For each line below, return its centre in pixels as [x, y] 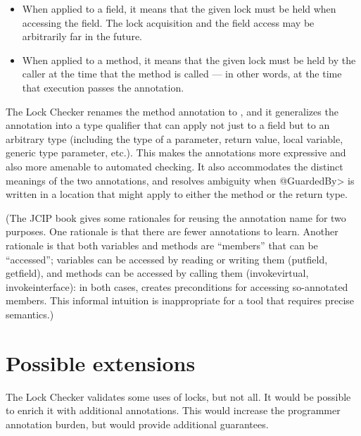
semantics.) [30, 314]
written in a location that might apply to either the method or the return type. [177, 194]
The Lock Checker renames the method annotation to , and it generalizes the [172, 111]
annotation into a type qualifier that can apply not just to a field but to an [168, 125]
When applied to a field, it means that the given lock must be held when [179, 8]
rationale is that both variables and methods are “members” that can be [162, 245]
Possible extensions [101, 362]
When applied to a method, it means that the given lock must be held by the [189, 60]
